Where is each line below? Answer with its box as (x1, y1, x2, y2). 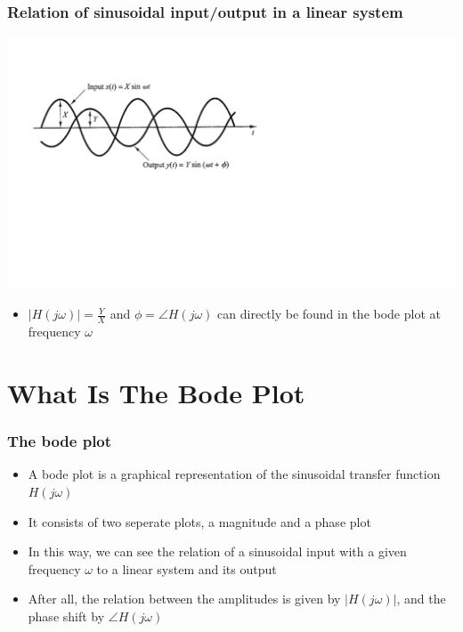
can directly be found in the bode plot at (217, 304, 441, 323)
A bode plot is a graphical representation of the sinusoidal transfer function (28, 465, 441, 483)
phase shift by (28, 606, 105, 625)
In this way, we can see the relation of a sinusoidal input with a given (28, 542, 407, 561)
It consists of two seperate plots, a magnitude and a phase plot (28, 512, 371, 531)
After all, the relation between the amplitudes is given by (28, 589, 341, 608)
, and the (396, 589, 446, 608)
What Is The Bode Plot (7, 374, 305, 410)
